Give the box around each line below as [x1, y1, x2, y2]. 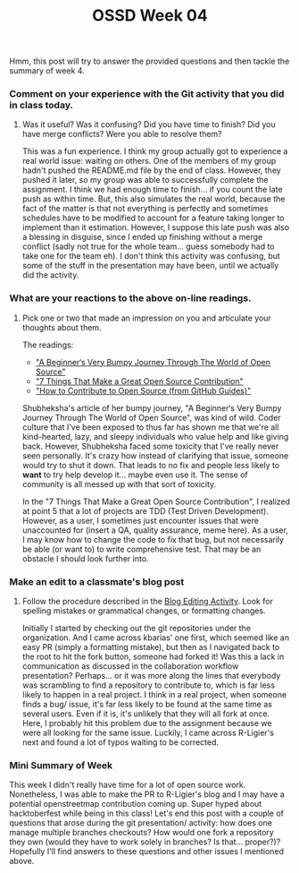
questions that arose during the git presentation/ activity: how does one [9, 817, 272, 828]
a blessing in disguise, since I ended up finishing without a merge [21, 232, 263, 243]
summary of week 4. [9, 65, 85, 76]
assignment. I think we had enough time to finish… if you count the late [21, 184, 283, 195]
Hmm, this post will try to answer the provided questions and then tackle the [9, 56, 290, 67]
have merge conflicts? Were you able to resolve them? [21, 129, 222, 140]
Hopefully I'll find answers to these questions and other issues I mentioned [9, 846, 284, 857]
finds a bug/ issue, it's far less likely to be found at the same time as [21, 699, 272, 710]
